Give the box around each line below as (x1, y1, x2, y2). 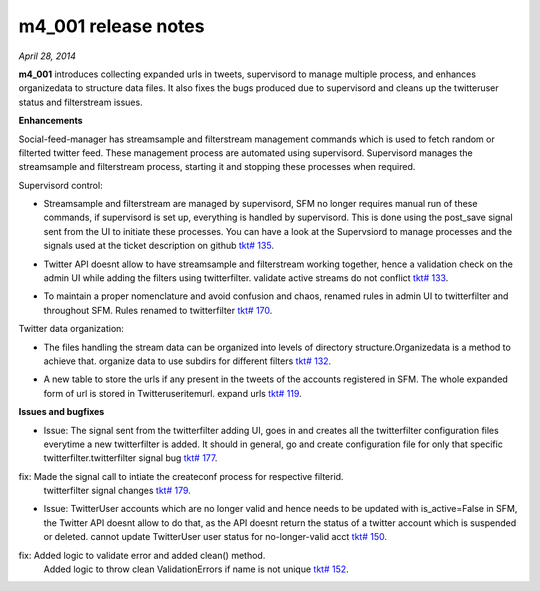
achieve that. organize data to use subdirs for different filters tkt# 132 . (43, 355, 332, 367)
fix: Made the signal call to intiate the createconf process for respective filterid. (18, 470, 344, 482)
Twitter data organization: (18, 323, 125, 335)
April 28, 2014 (18, 50, 77, 62)
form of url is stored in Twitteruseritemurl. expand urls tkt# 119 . (43, 387, 302, 399)
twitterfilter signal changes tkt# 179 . (43, 485, 192, 497)
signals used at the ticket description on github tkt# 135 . (43, 240, 275, 252)
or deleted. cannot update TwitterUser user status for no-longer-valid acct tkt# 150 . (43, 531, 388, 543)
